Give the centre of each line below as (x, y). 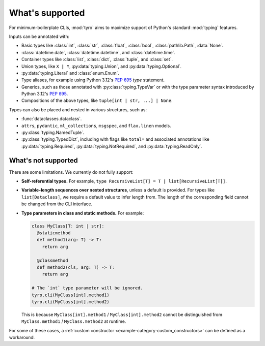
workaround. (22, 338)
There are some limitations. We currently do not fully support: (71, 172)
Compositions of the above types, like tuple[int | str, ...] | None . (97, 100)
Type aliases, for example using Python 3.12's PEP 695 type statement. (93, 80)
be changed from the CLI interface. (57, 204)
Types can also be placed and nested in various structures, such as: (78, 110)
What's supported (47, 13)
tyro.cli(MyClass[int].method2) (71, 302)
